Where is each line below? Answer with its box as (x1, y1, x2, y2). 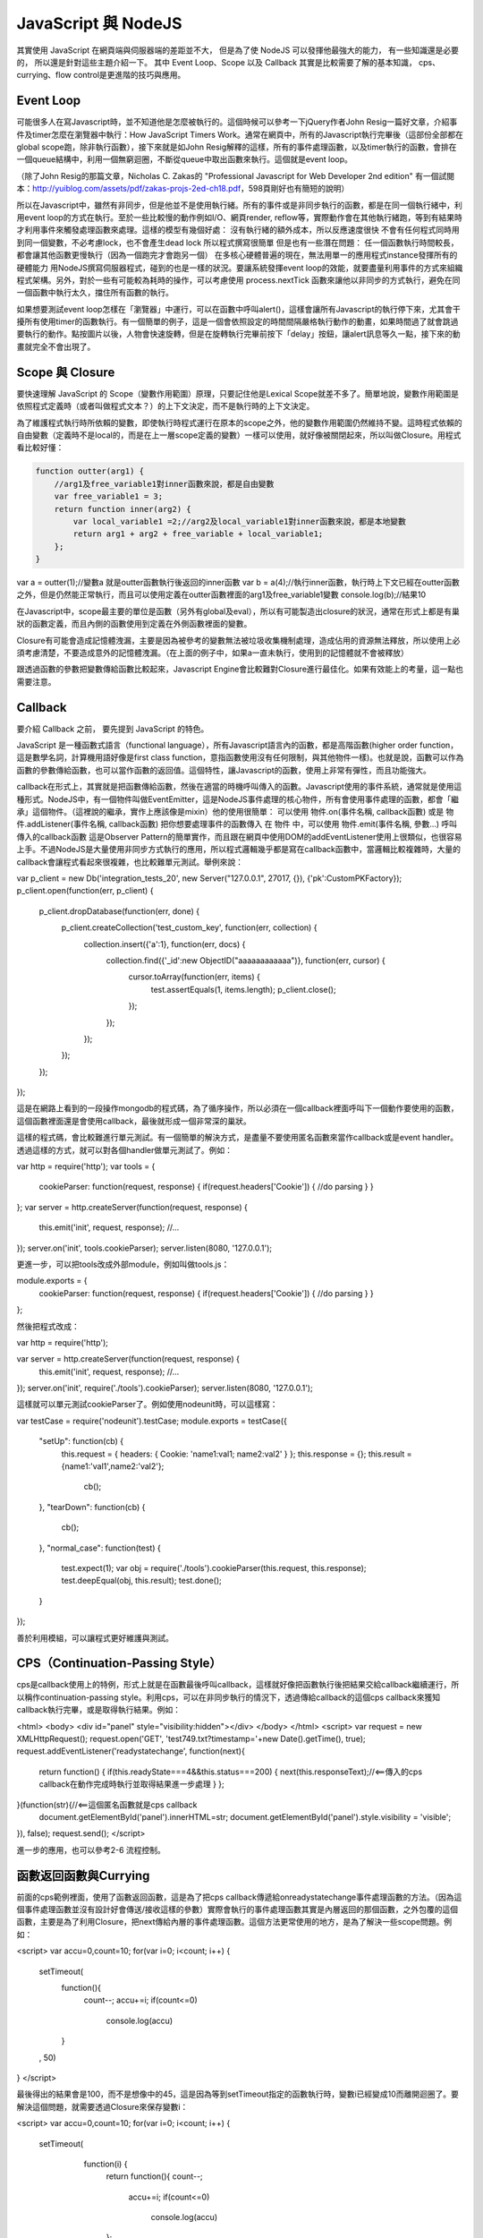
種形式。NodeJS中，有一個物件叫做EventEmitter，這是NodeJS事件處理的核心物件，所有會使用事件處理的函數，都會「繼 (16, 793, 460, 805)
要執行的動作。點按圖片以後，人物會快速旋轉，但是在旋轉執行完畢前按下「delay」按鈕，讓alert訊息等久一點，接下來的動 (16, 329, 461, 339)
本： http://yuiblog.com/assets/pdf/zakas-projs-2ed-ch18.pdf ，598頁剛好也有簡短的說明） (16, 184, 350, 194)
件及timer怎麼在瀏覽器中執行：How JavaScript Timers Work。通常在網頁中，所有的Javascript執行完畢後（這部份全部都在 (16, 129, 464, 140)
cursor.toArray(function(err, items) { (128, 971, 261, 982)
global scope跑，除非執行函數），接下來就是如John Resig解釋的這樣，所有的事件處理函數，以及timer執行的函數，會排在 (16, 141, 457, 152)
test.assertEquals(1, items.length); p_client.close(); (150, 984, 336, 995)
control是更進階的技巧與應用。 (72, 70, 186, 81)
